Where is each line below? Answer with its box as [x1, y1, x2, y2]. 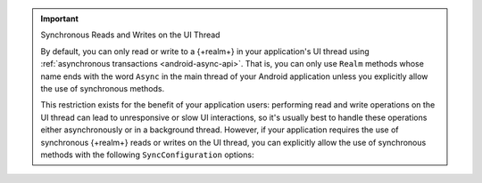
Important [40, 13, 79, 24]
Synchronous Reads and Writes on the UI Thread [40, 29, 220, 40]
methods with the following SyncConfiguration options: [40, 149, 254, 160]
